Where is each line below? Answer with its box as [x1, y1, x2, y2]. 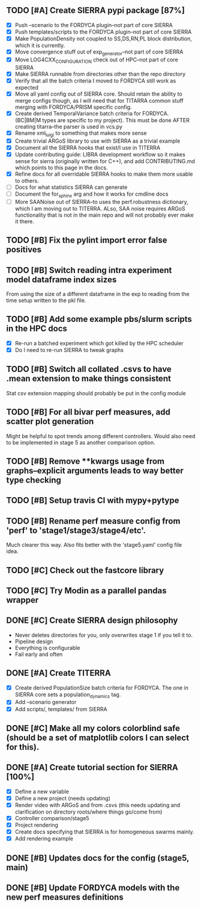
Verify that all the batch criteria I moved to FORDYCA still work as [14, 77, 176, 84]
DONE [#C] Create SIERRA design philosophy [6, 616, 178, 626]
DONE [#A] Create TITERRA [6, 668, 111, 678]
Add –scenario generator [14, 699, 77, 706]
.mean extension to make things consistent [6, 374, 171, 384]
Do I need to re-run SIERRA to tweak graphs [14, 346, 124, 353]
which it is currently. [14, 42, 65, 49]
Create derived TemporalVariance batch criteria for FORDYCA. [14, 110, 169, 117]
